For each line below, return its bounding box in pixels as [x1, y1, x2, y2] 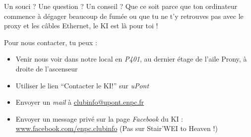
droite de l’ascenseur [15, 63, 78, 73]
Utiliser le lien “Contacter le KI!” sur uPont [15, 80, 149, 90]
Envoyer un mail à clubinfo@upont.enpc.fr [15, 97, 144, 107]
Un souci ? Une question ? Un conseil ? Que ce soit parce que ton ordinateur [4, 1, 238, 11]
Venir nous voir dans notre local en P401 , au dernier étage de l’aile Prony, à [15, 54, 247, 64]
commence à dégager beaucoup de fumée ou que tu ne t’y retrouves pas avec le [4, 10, 244, 21]
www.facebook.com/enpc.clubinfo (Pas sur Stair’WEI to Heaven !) [15, 123, 218, 134]
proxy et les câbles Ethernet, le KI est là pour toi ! [4, 20, 158, 31]
